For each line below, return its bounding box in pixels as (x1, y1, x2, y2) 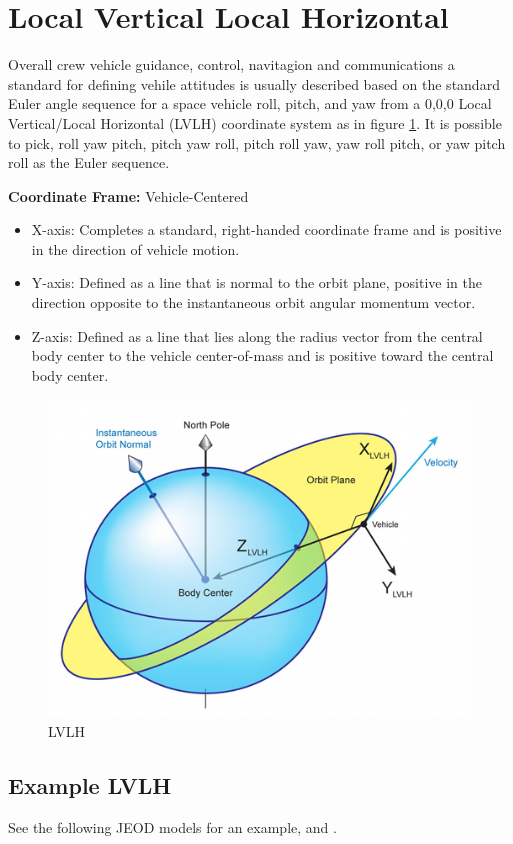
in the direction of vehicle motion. (31, 238, 240, 259)
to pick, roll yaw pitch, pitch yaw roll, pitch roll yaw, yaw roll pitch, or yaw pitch (8, 132, 506, 153)
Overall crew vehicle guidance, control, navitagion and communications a (8, 54, 455, 75)
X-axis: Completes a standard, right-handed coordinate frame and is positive (31, 219, 502, 240)
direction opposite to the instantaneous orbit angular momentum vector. (31, 292, 476, 313)
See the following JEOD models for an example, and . (8, 816, 337, 837)
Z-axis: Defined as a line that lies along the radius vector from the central (31, 325, 483, 346)
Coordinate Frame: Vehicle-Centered (8, 185, 249, 206)
